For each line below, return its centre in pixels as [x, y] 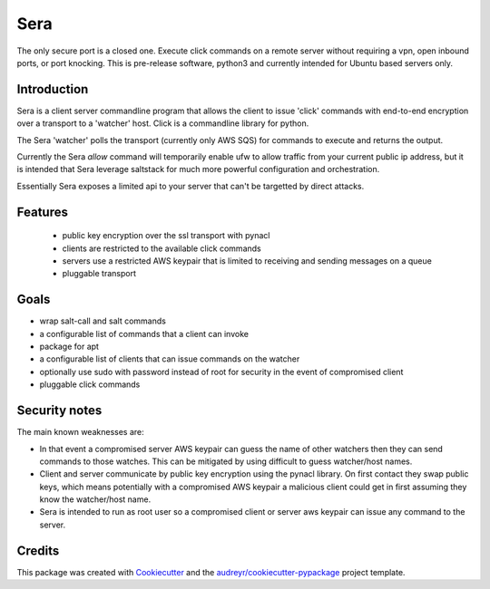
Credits [38, 550]
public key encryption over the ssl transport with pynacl [166, 236]
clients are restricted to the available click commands [162, 248]
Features [42, 212]
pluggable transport [99, 274]
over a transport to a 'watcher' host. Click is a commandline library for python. [163, 123]
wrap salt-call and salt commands [103, 321]
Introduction [53, 89]
